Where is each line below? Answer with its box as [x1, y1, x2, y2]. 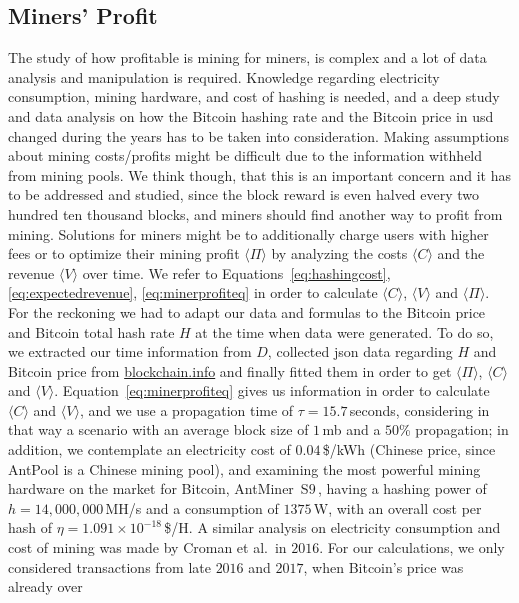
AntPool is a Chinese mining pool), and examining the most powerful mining [8, 458, 481, 479]
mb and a [322, 419, 381, 440]
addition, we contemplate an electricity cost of [8, 439, 291, 460]
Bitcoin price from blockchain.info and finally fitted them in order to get [8, 360, 452, 381]
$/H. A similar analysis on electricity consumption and [164, 517, 501, 538]
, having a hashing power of [317, 478, 487, 499]
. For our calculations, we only [319, 537, 505, 558]
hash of [8, 517, 53, 538]
